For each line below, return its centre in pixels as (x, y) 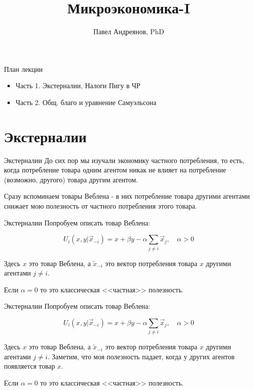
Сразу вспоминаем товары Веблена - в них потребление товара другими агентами (127, 196)
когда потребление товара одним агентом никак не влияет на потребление (115, 170)
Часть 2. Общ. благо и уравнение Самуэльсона (86, 102)
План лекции (23, 69)
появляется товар (29, 366)
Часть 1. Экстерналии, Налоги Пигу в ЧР (78, 85)
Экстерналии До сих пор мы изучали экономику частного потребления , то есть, (124, 160)
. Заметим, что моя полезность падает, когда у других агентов (141, 356)
